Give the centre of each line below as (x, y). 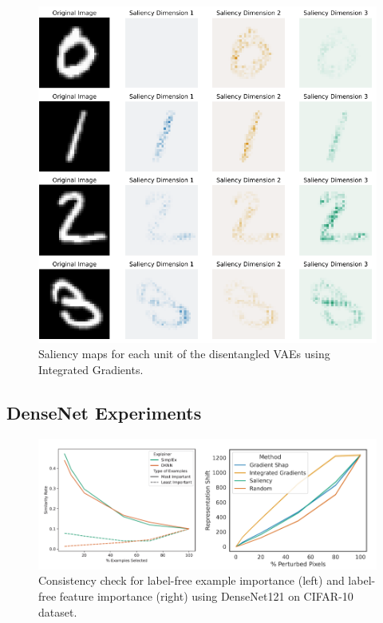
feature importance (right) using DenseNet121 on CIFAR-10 (206, 595)
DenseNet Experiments (104, 412)
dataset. (58, 611)
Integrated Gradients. (91, 369)
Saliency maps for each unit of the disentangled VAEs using (184, 354)
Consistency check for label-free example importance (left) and (191, 580)
